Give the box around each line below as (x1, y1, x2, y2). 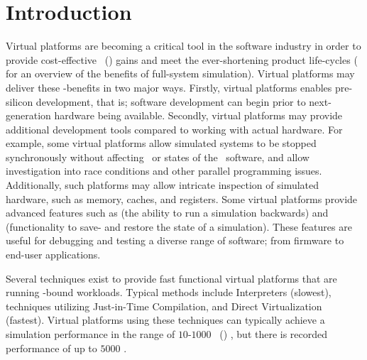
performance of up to (6, 340, 97, 355)
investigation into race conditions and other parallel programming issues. (6, 163, 322, 178)
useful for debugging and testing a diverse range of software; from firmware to (6, 233, 344, 248)
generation (6, 108, 51, 123)
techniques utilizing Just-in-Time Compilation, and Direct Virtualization (6, 298, 322, 313)
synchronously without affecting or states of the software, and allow (6, 149, 310, 164)
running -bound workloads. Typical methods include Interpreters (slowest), (6, 285, 332, 300)
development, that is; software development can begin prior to (35, 94, 306, 109)
